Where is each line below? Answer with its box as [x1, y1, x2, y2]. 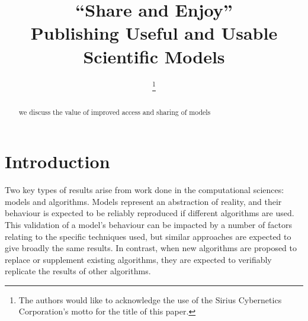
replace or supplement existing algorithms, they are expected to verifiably [5, 253, 272, 265]
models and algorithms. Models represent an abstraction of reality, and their [5, 195, 282, 207]
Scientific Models [83, 44, 225, 68]
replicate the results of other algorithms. [5, 265, 151, 277]
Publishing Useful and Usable [30, 21, 278, 45]
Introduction [5, 149, 110, 174]
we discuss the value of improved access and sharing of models [18, 107, 211, 117]
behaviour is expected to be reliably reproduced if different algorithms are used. [5, 207, 294, 219]
